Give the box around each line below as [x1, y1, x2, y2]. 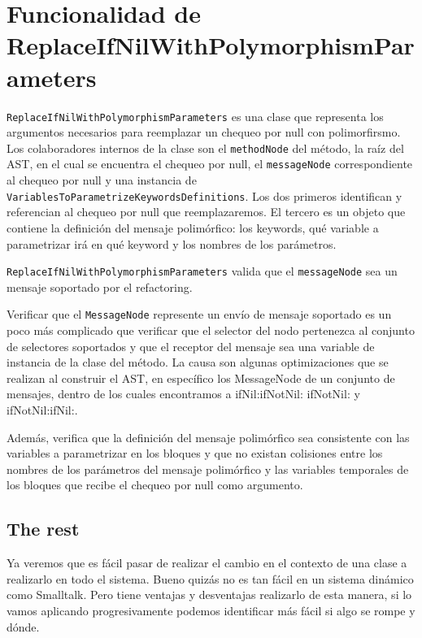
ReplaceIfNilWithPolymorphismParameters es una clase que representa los [7, 107, 384, 124]
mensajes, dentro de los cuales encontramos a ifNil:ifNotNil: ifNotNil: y [7, 385, 360, 402]
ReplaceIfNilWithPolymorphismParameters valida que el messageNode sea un [7, 263, 398, 280]
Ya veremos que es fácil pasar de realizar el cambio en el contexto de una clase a [7, 554, 407, 571]
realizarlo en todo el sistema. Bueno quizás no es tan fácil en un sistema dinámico [7, 570, 414, 587]
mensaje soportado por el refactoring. [7, 278, 193, 295]
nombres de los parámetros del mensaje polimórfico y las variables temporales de [7, 460, 409, 477]
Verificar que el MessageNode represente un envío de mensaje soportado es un [7, 306, 392, 323]
